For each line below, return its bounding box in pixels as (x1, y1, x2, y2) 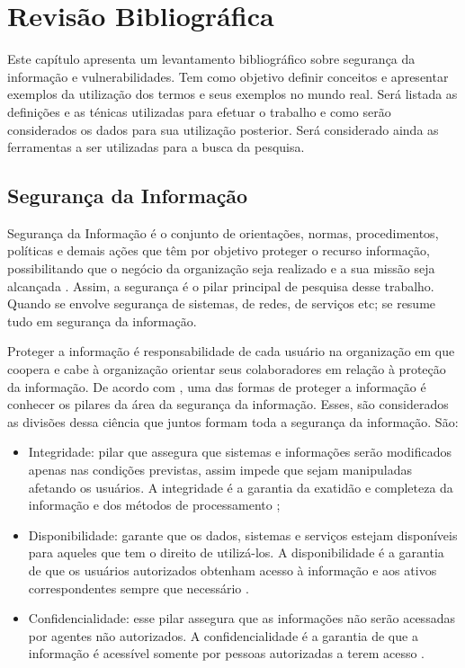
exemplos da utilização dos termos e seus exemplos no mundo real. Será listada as (7, 85, 458, 103)
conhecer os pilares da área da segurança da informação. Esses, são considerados (7, 395, 449, 414)
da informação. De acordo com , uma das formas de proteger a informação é (7, 377, 426, 396)
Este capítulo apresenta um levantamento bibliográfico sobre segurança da (7, 49, 416, 68)
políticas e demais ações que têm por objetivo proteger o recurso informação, (7, 241, 430, 260)
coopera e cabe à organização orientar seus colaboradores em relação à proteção (7, 360, 446, 379)
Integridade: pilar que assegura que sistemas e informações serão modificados (28, 442, 452, 461)
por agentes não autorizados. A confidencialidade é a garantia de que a (28, 626, 418, 645)
